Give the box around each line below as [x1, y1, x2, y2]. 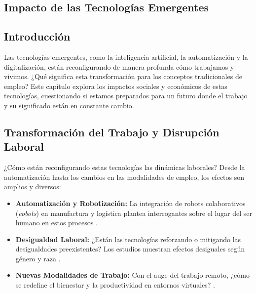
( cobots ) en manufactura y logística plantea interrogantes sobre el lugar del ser [15, 208, 253, 218]
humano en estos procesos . [15, 217, 98, 228]
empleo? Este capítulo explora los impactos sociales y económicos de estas [4, 81, 227, 91]
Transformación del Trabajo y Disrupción [4, 124, 219, 139]
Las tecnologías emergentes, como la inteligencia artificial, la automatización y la [4, 51, 248, 62]
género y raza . [15, 253, 61, 263]
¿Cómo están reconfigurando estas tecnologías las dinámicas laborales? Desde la [4, 162, 245, 172]
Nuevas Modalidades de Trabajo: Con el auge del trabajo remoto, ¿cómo [15, 270, 250, 280]
